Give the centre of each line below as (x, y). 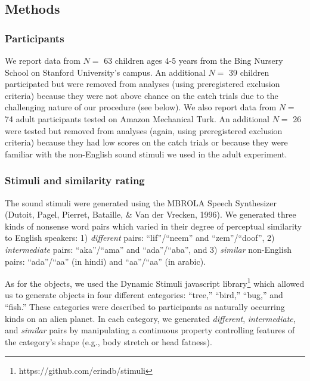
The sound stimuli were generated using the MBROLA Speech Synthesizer (141, 202)
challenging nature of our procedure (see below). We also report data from (141, 107)
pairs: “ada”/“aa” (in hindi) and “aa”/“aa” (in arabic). (105, 261)
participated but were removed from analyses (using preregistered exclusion (142, 84)
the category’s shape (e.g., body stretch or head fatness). (108, 341)
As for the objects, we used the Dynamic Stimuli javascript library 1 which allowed (155, 282)
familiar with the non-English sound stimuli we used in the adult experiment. (146, 154)
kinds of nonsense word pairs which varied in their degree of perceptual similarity (154, 226)
